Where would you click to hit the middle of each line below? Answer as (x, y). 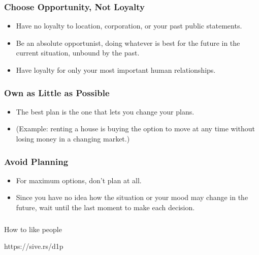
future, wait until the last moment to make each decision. (105, 207)
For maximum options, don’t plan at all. (79, 180)
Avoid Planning (36, 161)
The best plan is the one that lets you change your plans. (105, 111)
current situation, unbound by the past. (78, 53)
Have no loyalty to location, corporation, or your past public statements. (129, 26)
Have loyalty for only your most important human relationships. (116, 70)
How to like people (33, 229)
